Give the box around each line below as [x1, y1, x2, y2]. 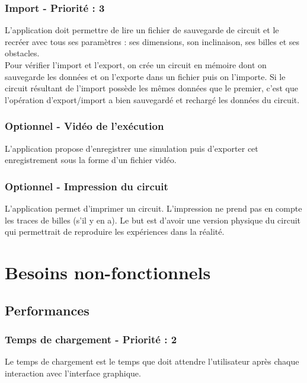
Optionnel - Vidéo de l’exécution [5, 119, 164, 133]
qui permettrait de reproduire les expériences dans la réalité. [5, 225, 225, 238]
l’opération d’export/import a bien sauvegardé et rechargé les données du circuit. [5, 93, 300, 106]
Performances [5, 301, 89, 319]
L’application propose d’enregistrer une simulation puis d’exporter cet [5, 142, 258, 154]
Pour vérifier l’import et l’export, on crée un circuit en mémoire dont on [5, 59, 267, 71]
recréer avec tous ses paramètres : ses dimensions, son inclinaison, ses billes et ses [5, 35, 300, 47]
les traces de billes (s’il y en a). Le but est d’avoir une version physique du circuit [5, 213, 301, 226]
